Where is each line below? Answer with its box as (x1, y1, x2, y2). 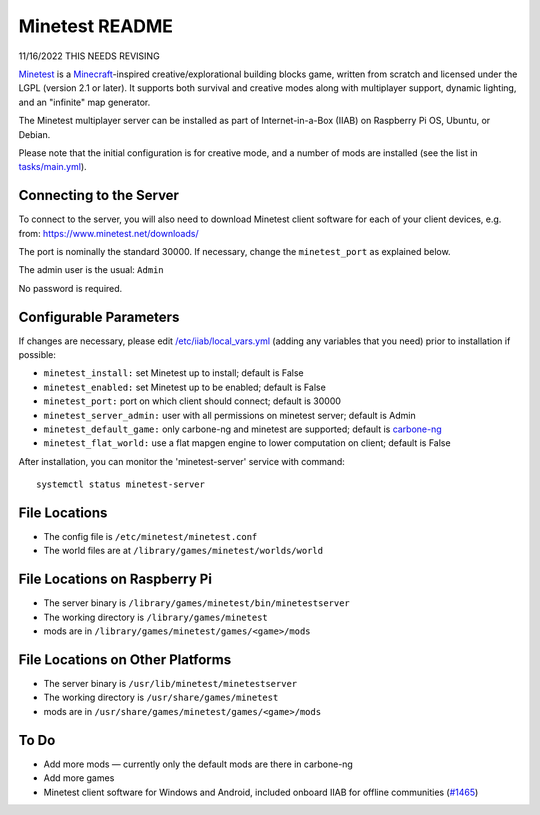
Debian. (18, 128, 51, 140)
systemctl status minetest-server (36, 479, 205, 490)
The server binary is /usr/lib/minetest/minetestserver (43, 678, 298, 690)
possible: (18, 349, 57, 361)
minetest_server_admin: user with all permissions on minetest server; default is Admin (43, 409, 416, 421)
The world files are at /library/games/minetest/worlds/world (43, 545, 324, 557)
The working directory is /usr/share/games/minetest (43, 691, 279, 704)
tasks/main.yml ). (18, 161, 87, 173)
